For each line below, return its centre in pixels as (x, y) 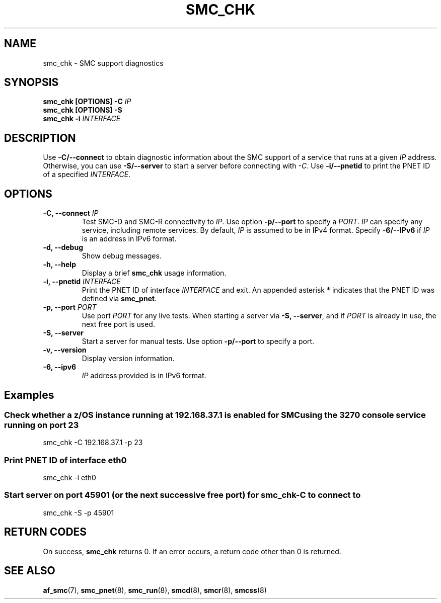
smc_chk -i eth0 (69, 478)
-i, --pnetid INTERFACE (82, 282)
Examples (29, 395)
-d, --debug (63, 247)
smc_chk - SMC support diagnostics (103, 63)
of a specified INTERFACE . (87, 175)
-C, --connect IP (71, 213)
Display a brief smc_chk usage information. (154, 273)
